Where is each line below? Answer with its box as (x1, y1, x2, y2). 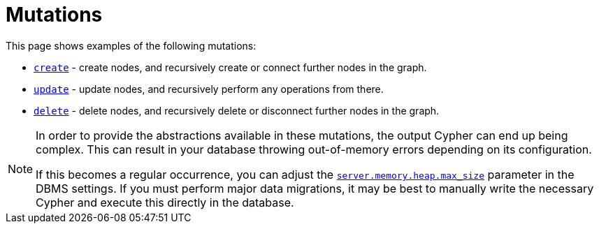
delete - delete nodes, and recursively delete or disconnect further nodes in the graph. (34, 104, 440, 117)
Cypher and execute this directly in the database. (36, 195, 294, 209)
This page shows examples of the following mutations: (6, 39, 257, 52)
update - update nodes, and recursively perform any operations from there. (34, 82, 384, 95)
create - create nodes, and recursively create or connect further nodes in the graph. (34, 61, 427, 73)
